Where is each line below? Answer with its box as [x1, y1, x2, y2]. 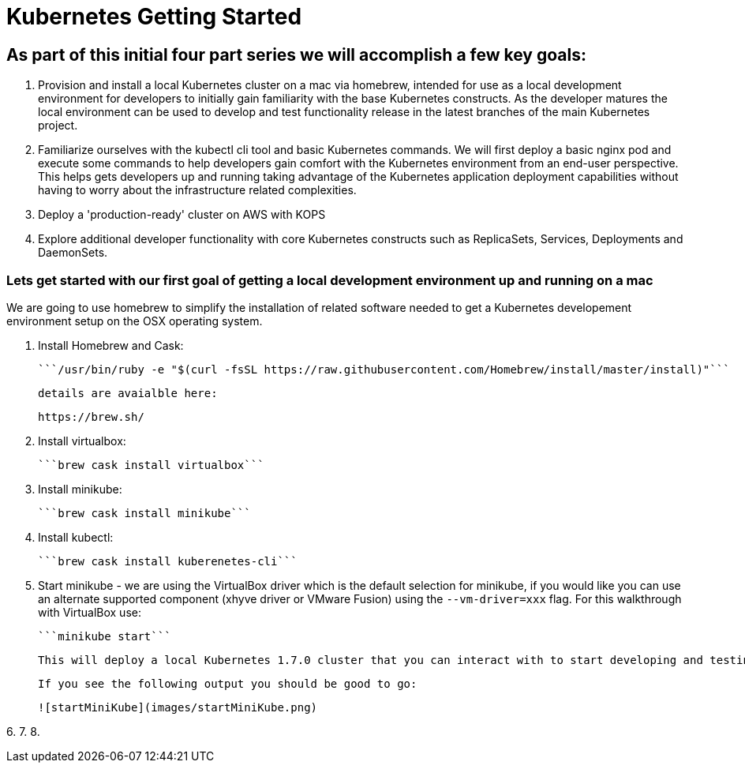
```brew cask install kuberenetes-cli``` [38, 554, 298, 568]
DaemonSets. [38, 246, 108, 260]
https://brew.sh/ [38, 410, 144, 423]
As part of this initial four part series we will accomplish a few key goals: [6, 44, 586, 65]
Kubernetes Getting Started [6, 3, 302, 30]
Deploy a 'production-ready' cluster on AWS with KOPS [38, 208, 326, 222]
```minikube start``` [38, 629, 171, 643]
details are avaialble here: [38, 386, 218, 400]
